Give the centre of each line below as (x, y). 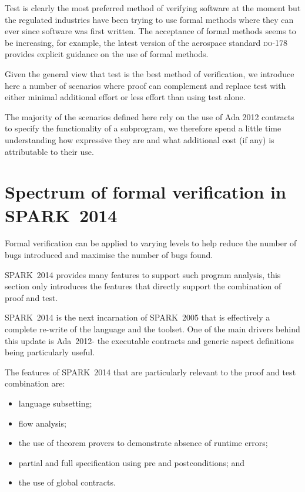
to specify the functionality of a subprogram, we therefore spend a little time (143, 128)
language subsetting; (55, 403)
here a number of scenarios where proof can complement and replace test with (145, 85)
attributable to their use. (49, 151)
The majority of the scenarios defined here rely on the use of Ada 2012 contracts (150, 116)
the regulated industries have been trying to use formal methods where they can (149, 19)
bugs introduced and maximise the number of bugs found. (109, 255)
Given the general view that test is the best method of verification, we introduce (150, 73)
